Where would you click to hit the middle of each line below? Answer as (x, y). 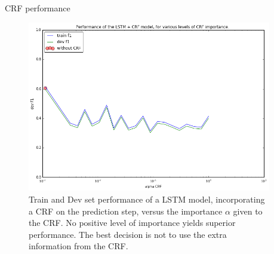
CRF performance (38, 8)
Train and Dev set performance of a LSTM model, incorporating (147, 199)
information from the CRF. (78, 246)
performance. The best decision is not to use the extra (128, 234)
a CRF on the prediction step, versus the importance (126, 211)
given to (248, 211)
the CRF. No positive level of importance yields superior (132, 223)
